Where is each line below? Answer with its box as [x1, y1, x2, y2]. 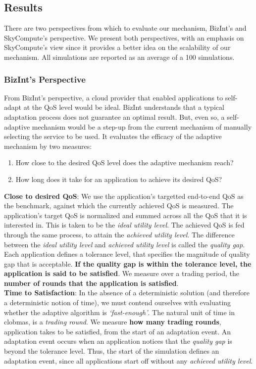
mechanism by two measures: [4, 140, 92, 151]
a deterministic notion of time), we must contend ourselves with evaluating [4, 297, 231, 308]
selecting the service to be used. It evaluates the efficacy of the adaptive [4, 131, 222, 141]
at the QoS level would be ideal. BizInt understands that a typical [23, 102, 224, 112]
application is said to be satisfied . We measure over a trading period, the [4, 268, 240, 278]
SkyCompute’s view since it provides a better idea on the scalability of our [4, 42, 231, 52]
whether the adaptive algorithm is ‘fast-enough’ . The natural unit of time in [4, 307, 235, 317]
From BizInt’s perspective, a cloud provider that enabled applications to [4, 92, 223, 102]
